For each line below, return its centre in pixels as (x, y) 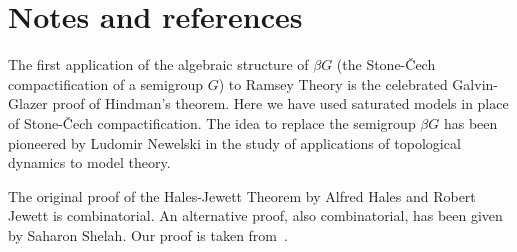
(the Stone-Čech (386, 64)
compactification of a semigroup (105, 83)
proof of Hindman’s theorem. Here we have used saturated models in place (280, 103)
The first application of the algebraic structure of (158, 64)
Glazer (28, 103)
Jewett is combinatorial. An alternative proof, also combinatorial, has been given (255, 215)
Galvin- (475, 83)
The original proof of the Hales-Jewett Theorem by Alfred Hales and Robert (242, 195)
